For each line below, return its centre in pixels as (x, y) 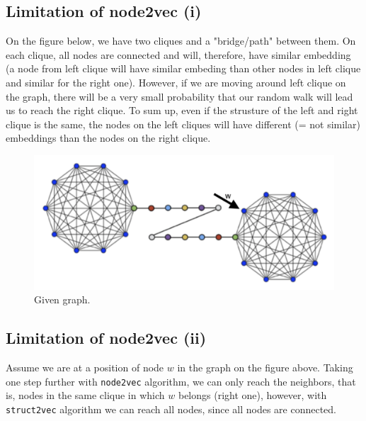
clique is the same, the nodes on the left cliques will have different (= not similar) (183, 124)
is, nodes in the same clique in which (85, 395)
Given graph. (62, 299)
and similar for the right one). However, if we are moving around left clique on (176, 82)
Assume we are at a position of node (85, 367)
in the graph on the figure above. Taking (265, 367)
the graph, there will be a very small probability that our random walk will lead (179, 96)
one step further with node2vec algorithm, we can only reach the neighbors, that (181, 381)
